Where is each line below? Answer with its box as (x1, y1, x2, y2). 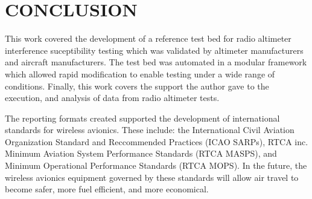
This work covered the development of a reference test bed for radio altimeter (5, 32, 291, 45)
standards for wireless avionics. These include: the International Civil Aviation (5, 123, 294, 136)
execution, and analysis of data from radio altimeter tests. (5, 91, 220, 104)
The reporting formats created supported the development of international (5, 111, 280, 124)
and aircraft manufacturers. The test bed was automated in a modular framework (5, 56, 307, 68)
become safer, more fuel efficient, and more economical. (5, 183, 209, 195)
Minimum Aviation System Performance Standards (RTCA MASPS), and (5, 147, 277, 160)
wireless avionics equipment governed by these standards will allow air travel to (5, 171, 299, 183)
